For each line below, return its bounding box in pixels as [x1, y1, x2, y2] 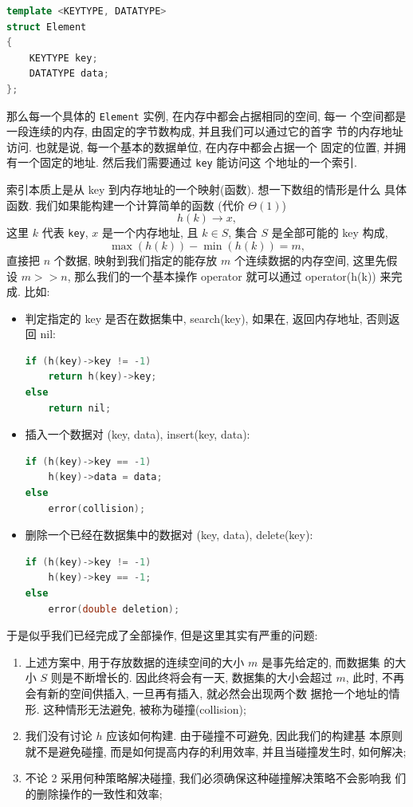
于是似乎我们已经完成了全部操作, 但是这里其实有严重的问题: [6, 627, 318, 644]
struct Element [6, 21, 87, 33]
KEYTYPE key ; [29, 52, 98, 64]
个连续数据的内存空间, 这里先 [234, 251, 387, 268]
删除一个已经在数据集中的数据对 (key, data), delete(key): [25, 526, 313, 543]
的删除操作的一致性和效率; [25, 785, 163, 801]
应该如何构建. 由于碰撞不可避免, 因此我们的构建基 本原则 [106, 727, 403, 744]
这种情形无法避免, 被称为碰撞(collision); [43, 700, 246, 717]
